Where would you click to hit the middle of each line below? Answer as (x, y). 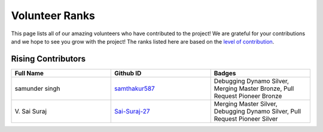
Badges (225, 73)
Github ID (128, 73)
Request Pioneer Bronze (248, 96)
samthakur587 (135, 88)
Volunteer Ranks (53, 16)
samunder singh (37, 88)
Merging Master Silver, (246, 103)
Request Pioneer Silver (246, 118)
